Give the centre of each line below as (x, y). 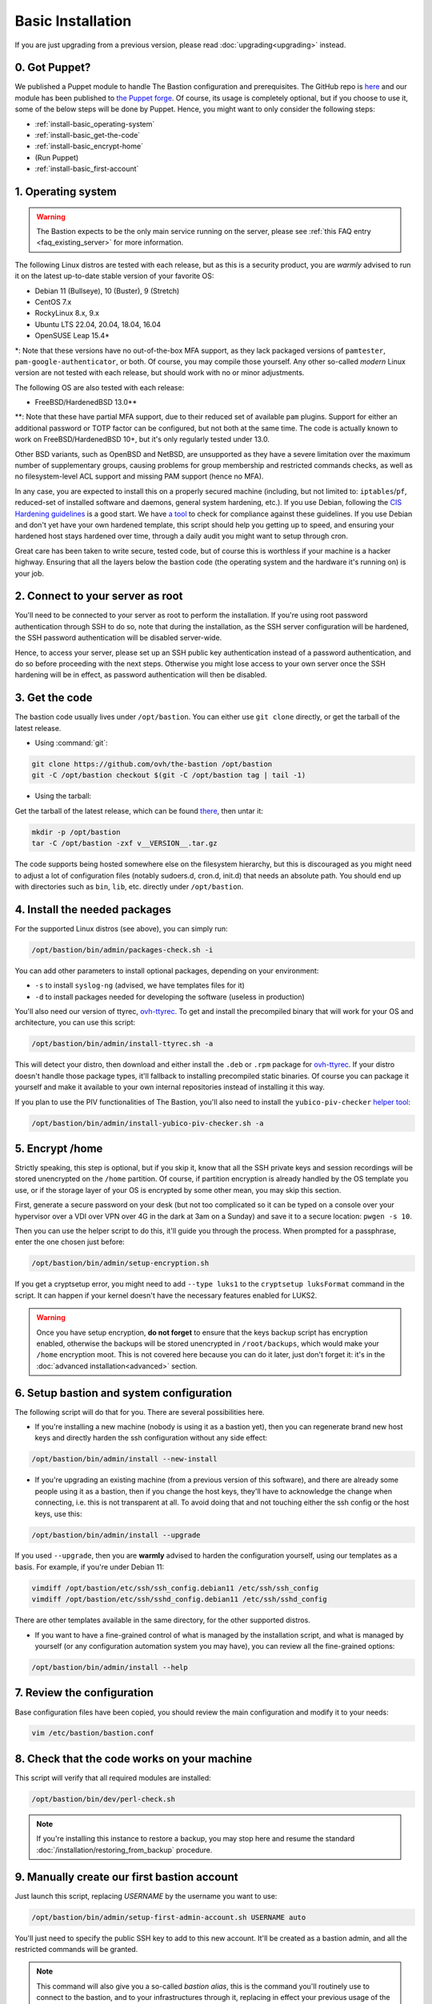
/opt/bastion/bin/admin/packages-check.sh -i (122, 949)
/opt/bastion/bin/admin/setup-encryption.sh (120, 1263)
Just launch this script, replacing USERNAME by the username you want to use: (146, 1896)
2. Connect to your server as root (99, 596)
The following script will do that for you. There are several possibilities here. (140, 1412)
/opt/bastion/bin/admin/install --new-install (124, 1459)
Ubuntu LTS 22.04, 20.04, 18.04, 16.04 (98, 324)
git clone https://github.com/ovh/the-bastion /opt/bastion (152, 764)
